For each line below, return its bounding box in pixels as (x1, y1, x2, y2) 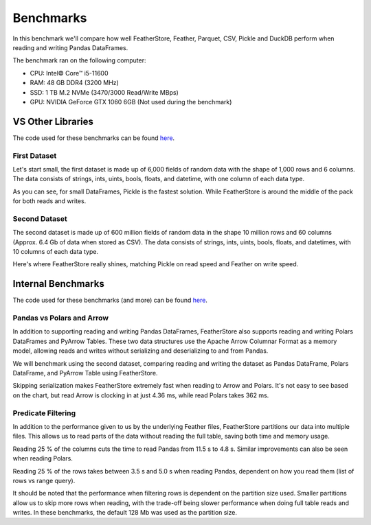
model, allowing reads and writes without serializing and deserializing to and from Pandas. (12, 347, 269, 355)
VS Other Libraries (12, 115, 94, 127)
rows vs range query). (12, 476, 76, 485)
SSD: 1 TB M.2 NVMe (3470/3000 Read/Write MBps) (30, 88, 179, 96)
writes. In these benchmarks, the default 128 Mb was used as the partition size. (12, 509, 237, 517)
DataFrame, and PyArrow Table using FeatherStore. (12, 369, 158, 377)
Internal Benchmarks (12, 278, 104, 290)
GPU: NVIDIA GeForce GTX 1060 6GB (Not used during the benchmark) (30, 97, 232, 106)
